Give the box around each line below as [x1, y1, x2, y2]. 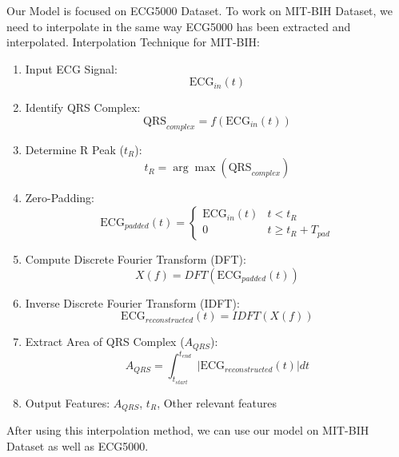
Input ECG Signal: [25, 60, 118, 77]
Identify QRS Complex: [25, 99, 141, 116]
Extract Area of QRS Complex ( [25, 333, 185, 350]
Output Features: [25, 394, 110, 411]
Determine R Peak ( [25, 141, 124, 157]
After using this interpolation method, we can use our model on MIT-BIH [6, 421, 369, 438]
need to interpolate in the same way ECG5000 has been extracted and [6, 18, 351, 34]
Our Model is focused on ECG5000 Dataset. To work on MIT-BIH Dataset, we [6, 2, 393, 18]
